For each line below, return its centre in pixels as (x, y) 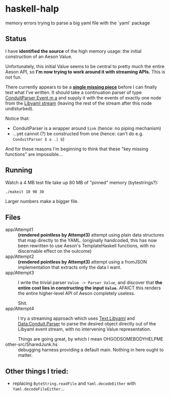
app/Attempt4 (20, 309)
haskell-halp (32, 9)
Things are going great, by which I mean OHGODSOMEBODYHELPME (91, 339)
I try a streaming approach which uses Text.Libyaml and (77, 318)
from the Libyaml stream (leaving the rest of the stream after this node (79, 103)
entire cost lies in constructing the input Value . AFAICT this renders (90, 288)
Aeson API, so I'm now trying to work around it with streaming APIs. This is (85, 72)
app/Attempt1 (19, 229)
